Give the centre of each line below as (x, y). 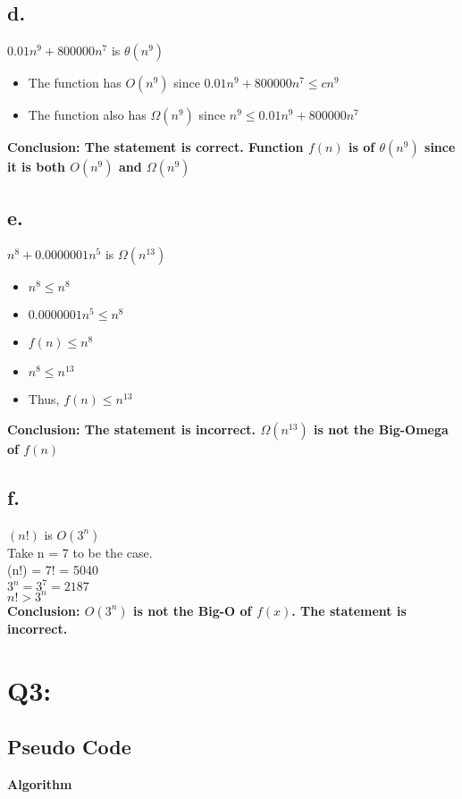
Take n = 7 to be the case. (80, 552)
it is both (36, 167)
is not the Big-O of (193, 610)
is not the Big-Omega (381, 429)
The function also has (87, 115)
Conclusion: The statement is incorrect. (132, 429)
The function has (75, 83)
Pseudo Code (69, 747)
